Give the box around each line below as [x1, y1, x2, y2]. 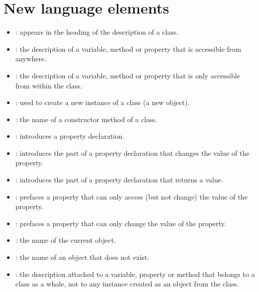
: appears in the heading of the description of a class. [15, 27, 179, 37]
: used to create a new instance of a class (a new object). [15, 97, 190, 108]
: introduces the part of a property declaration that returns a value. [15, 174, 223, 185]
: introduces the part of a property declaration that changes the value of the [15, 147, 249, 158]
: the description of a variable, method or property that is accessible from [15, 43, 241, 54]
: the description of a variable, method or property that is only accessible [15, 70, 240, 80]
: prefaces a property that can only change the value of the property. [15, 218, 226, 228]
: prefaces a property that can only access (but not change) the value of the [15, 191, 248, 202]
